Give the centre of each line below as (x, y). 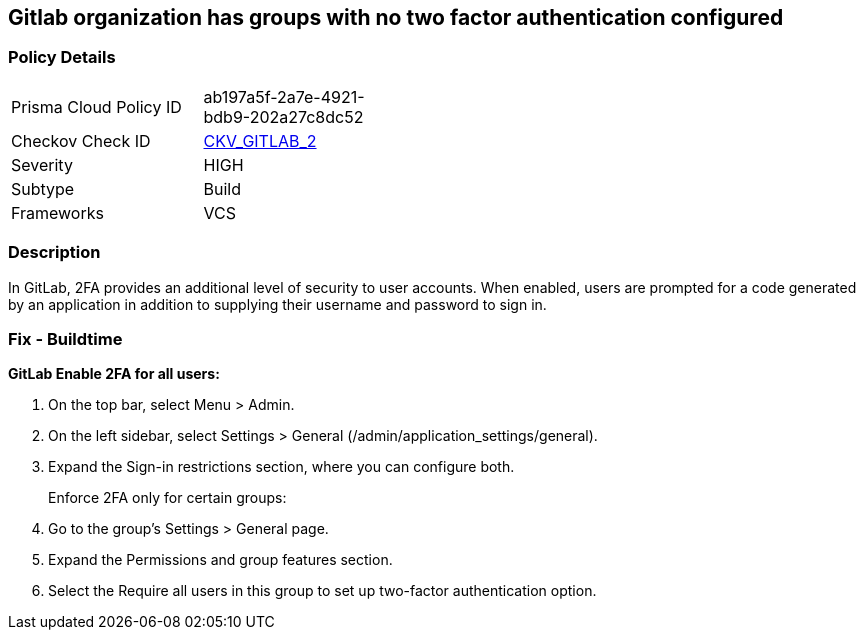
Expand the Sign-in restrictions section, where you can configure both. (281, 467)
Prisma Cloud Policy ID (96, 106)
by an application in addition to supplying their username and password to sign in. (277, 304)
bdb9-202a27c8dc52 (283, 116)
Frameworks (57, 212)
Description (54, 252)
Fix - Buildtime (65, 338)
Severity (42, 164)
